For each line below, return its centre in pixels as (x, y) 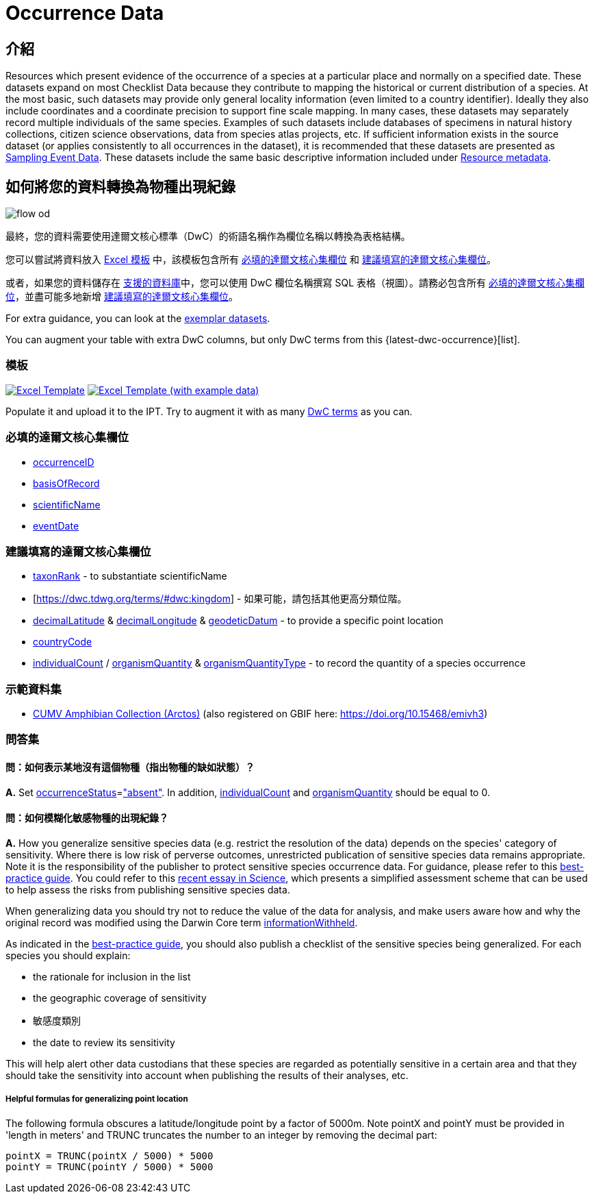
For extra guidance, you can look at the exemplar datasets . (138, 319)
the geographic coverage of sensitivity (120, 998)
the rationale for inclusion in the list (112, 976)
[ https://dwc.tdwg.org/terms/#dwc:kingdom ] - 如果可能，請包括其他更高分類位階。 (220, 599)
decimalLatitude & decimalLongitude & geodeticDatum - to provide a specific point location (238, 621)
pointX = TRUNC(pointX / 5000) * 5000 (109, 1155)
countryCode (63, 642)
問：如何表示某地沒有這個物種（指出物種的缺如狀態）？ (130, 767)
